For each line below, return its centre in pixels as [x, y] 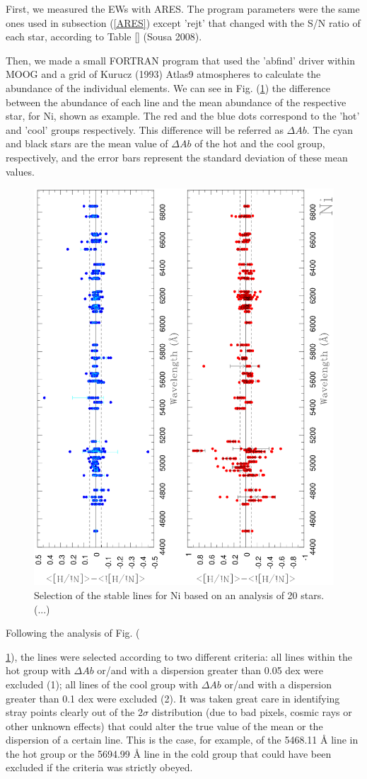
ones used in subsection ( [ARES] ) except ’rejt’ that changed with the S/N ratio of [183, 22]
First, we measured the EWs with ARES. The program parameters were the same [183, 8]
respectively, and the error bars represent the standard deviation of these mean [177, 157]
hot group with [38, 670]
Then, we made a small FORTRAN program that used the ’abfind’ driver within [181, 60]
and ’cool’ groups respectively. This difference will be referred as [145, 129]
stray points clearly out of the [70, 712]
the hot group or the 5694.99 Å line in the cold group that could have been [169, 753]
